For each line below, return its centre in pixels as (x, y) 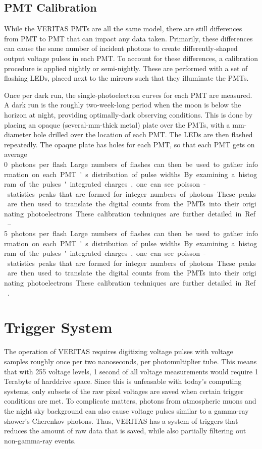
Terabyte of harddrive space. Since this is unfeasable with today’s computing (123, 381)
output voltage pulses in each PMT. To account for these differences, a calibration (131, 58)
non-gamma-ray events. (40, 440)
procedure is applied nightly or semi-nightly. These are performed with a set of (126, 68)
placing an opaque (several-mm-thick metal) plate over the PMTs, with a (117, 124)
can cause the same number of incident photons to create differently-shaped (121, 48)
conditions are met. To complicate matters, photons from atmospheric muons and (130, 401)
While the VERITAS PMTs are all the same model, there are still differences (123, 29)
